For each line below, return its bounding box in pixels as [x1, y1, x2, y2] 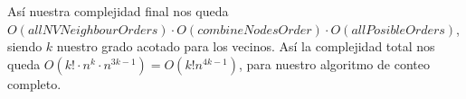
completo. [7, 74, 62, 93]
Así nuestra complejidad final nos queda [7, 2, 229, 20]
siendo [7, 37, 43, 56]
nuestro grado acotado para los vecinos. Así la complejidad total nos [56, 37, 435, 56]
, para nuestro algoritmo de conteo [238, 54, 430, 73]
